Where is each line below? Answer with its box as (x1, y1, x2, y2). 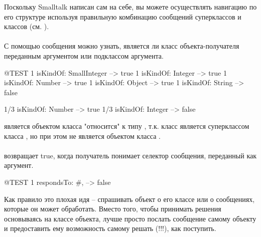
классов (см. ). (4, 21, 49, 32)
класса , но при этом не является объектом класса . (4, 130, 161, 141)
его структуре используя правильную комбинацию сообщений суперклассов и (4, 11, 241, 22)
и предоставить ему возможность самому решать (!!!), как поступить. (4, 223, 216, 233)
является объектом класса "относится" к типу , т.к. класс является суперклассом (4, 120, 249, 131)
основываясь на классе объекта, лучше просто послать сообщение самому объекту (4, 213, 256, 223)
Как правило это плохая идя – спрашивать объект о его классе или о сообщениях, (4, 193, 255, 204)
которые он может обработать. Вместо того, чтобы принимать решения (4, 203, 221, 214)
